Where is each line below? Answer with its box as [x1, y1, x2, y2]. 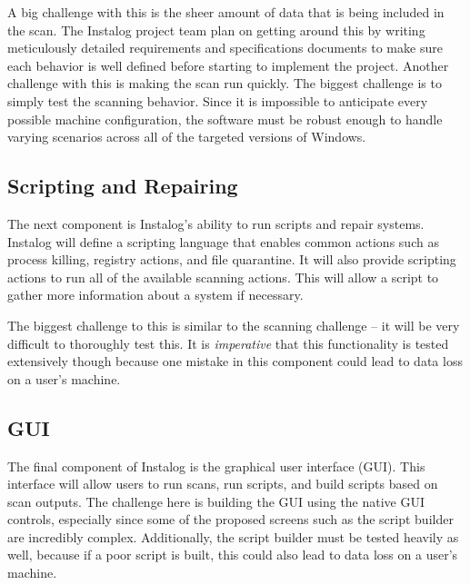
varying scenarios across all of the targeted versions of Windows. [7, 127, 366, 146]
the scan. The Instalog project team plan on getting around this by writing [7, 20, 425, 39]
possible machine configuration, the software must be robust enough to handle [7, 109, 443, 128]
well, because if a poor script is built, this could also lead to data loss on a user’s [7, 545, 458, 564]
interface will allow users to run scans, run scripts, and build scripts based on [7, 474, 438, 493]
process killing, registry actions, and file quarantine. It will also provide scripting [7, 250, 456, 269]
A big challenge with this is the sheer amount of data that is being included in [7, 3, 445, 21]
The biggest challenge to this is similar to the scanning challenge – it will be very [7, 315, 460, 334]
